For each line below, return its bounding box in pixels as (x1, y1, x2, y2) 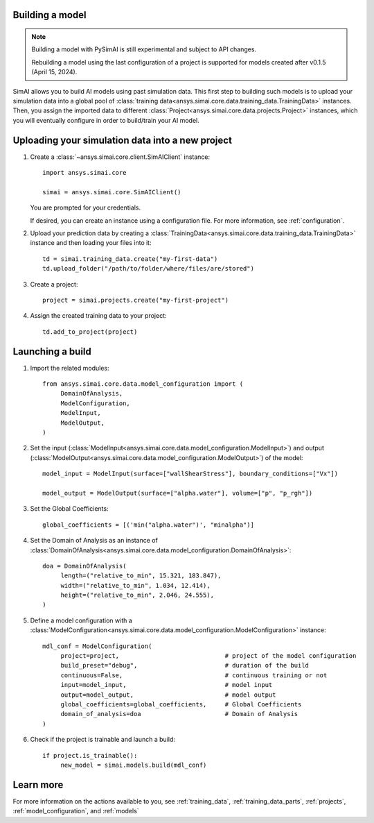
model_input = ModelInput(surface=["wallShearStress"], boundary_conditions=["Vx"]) (42, 470, 339, 478)
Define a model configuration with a (30, 616, 133, 625)
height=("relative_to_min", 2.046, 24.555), (60, 591, 215, 600)
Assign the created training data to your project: (30, 312, 167, 320)
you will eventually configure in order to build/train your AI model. (12, 116, 200, 124)
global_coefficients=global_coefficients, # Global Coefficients (60, 700, 302, 708)
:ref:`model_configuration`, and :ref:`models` (12, 807, 139, 815)
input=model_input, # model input (60, 681, 273, 689)
